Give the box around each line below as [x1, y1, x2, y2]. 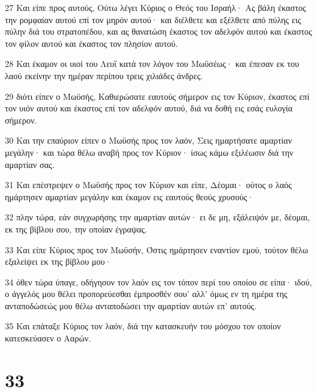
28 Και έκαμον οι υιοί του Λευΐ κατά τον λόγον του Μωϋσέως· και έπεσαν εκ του [5, 57, 299, 70]
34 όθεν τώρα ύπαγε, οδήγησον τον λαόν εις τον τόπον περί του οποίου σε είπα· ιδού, [5, 275, 312, 288]
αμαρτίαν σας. [5, 158, 55, 170]
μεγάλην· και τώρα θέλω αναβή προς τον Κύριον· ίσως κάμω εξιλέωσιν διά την [5, 145, 294, 158]
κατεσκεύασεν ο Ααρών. [5, 332, 91, 345]
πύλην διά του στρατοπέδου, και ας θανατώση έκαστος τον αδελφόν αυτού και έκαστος [5, 25, 312, 38]
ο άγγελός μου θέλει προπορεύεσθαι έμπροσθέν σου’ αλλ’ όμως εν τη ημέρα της [5, 287, 288, 300]
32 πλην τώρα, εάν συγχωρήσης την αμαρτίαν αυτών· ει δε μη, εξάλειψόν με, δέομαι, [5, 211, 310, 223]
